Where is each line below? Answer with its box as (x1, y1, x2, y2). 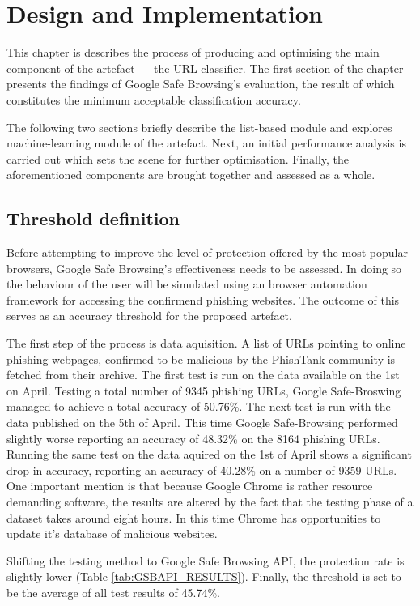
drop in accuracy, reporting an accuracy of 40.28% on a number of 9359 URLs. (6, 461, 397, 478)
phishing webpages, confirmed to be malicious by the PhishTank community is (6, 350, 396, 367)
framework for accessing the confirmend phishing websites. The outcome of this (6, 291, 400, 308)
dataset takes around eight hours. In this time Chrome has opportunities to (6, 509, 381, 526)
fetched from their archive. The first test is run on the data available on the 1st (6, 366, 400, 383)
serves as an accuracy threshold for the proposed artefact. (6, 307, 292, 324)
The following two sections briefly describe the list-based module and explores (6, 118, 392, 135)
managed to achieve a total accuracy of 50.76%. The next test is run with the (6, 398, 391, 415)
